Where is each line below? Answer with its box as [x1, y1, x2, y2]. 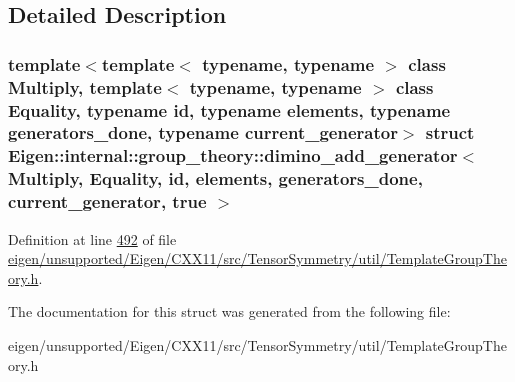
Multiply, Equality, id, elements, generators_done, [8, 166, 423, 191]
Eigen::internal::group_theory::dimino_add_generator [8, 143, 458, 168]
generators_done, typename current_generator [8, 120, 398, 145]
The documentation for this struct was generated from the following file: [8, 301, 451, 322]
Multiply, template [8, 74, 162, 99]
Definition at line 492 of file [8, 228, 177, 249]
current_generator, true [8, 189, 207, 214]
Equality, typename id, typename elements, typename [8, 97, 451, 122]
